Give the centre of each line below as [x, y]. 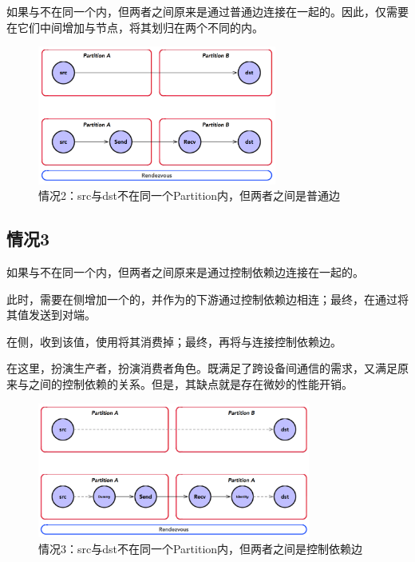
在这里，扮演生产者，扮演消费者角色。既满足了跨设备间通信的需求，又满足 [202, 368]
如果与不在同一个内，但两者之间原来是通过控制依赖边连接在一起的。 [185, 271]
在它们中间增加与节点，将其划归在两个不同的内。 [135, 27]
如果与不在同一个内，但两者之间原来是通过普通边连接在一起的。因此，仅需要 [207, 11]
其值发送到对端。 [51, 315]
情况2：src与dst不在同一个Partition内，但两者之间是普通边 [190, 195]
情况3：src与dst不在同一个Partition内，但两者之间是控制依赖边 [201, 548]
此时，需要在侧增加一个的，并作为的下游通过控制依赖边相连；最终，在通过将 [207, 299]
